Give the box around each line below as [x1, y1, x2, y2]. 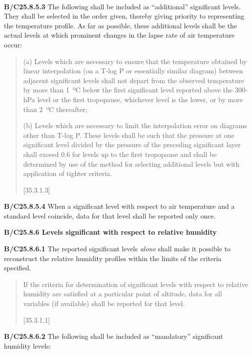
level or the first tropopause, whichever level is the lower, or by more [37, 94, 243, 104]
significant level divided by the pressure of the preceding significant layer [23, 139, 241, 150]
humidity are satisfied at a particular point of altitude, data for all [23, 288, 222, 299]
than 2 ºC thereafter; [23, 104, 87, 114]
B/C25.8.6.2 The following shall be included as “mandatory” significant [4, 331, 223, 341]
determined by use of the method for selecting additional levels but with [23, 158, 240, 169]
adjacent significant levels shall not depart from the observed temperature [23, 75, 244, 85]
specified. [4, 263, 31, 273]
